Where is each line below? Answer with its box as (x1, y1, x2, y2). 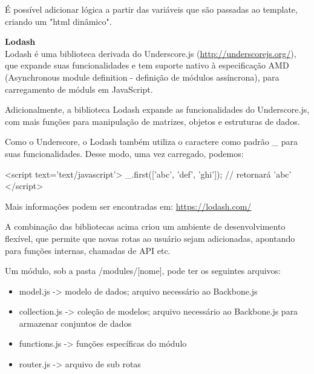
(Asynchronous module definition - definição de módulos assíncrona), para (5, 70, 280, 83)
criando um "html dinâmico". (5, 15, 112, 27)
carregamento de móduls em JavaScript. (5, 82, 153, 95)
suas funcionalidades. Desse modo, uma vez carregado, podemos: (5, 147, 244, 159)
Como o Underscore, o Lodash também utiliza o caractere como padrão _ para (5, 135, 298, 148)
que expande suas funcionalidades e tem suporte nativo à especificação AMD (5, 59, 289, 72)
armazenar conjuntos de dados (19, 316, 132, 329)
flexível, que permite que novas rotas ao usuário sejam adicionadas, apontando (5, 232, 295, 244)
